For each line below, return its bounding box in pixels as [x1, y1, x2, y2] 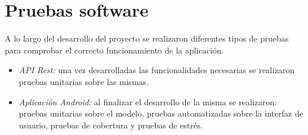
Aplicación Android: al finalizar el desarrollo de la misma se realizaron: [18, 95, 277, 108]
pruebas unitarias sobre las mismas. [18, 75, 149, 87]
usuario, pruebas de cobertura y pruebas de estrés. [18, 118, 203, 131]
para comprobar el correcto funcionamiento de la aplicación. [5, 43, 224, 56]
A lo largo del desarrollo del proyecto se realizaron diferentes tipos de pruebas [5, 32, 289, 45]
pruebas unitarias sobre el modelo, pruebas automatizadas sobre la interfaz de [18, 107, 303, 120]
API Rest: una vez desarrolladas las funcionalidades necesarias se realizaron [18, 64, 295, 76]
